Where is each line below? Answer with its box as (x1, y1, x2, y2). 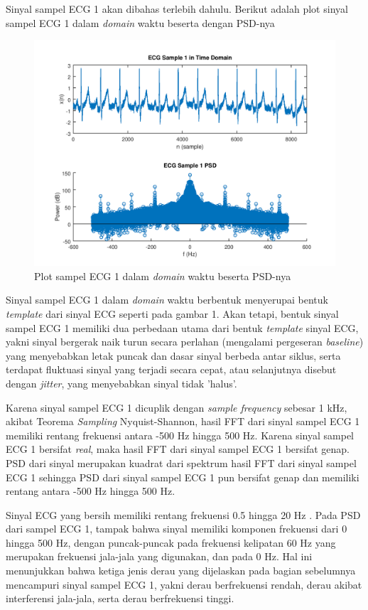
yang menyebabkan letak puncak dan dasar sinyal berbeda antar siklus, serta (6, 348, 341, 363)
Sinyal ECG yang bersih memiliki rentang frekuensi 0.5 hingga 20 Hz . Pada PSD (6, 507, 361, 522)
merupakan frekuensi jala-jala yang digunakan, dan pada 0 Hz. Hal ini (6, 549, 313, 564)
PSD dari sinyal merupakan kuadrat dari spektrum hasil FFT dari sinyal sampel (6, 455, 357, 470)
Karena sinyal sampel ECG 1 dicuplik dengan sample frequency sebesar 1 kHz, (6, 400, 347, 414)
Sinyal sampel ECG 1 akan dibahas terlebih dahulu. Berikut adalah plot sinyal (6, 1, 348, 16)
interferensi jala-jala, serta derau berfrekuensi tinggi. (6, 591, 234, 606)
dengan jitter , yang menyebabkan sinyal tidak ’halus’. (6, 375, 237, 390)
